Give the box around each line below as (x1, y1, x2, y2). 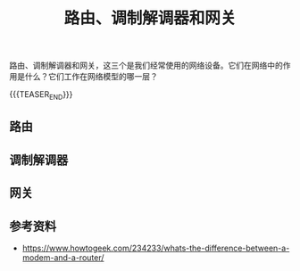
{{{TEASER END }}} (9, 89, 73, 102)
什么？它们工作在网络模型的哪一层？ (24, 71, 158, 82)
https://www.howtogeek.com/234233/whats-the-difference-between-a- (21, 242, 290, 253)
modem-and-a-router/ (21, 251, 104, 263)
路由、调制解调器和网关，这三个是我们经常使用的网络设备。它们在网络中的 (9, 60, 283, 71)
